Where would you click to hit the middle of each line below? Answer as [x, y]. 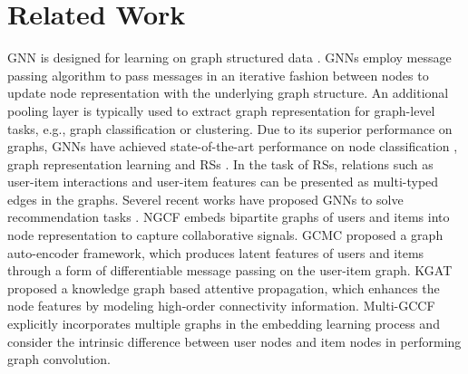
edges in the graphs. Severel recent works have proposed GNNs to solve [205, 199]
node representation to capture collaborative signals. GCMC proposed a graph [225, 235]
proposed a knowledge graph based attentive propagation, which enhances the [224, 288]
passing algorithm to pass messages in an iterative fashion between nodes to [218, 75]
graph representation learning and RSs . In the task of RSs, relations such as [220, 163]
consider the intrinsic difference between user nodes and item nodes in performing [234, 341]
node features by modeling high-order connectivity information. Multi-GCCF [221, 306]
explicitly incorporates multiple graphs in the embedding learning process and [224, 324]
